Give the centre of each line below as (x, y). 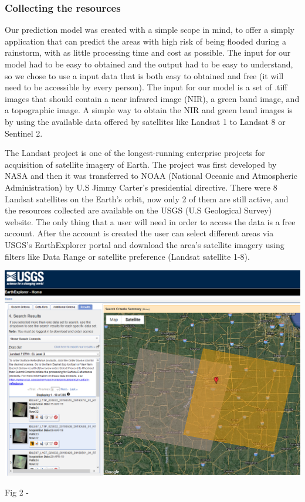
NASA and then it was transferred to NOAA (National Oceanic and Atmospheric (151, 176)
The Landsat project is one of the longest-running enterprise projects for (135, 153)
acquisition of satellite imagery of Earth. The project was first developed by (141, 164)
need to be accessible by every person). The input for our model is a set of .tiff (146, 87)
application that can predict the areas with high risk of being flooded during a (145, 41)
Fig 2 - (17, 492)
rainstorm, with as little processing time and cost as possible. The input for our (148, 52)
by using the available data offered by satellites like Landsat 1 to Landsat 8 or (145, 121)
